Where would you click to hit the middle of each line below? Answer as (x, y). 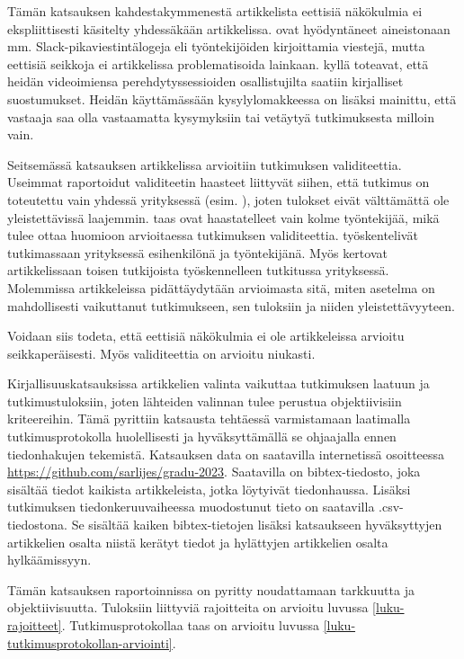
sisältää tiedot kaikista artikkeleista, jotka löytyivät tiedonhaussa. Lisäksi (209, 489)
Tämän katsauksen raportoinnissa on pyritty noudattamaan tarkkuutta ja (211, 589)
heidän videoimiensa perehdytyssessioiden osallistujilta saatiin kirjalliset (205, 81)
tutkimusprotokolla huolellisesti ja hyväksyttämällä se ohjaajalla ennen (202, 436)
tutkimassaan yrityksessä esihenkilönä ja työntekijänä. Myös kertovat (197, 252)
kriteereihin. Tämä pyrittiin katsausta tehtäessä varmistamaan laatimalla (209, 419)
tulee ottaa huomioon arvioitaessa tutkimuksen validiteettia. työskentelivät (213, 235)
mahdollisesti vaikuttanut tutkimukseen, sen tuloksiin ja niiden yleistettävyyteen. (231, 305)
